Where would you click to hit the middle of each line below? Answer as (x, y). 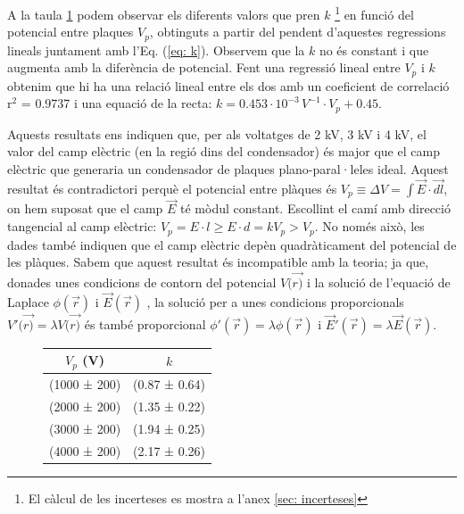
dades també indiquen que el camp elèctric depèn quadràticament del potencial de (232, 244)
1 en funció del (374, 13)
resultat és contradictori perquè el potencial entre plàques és (172, 188)
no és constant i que (374, 50)
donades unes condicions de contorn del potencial (142, 282)
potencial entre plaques (70, 32)
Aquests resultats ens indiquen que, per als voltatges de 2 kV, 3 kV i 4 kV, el (217, 133)
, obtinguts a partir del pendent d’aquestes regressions (298, 32)
